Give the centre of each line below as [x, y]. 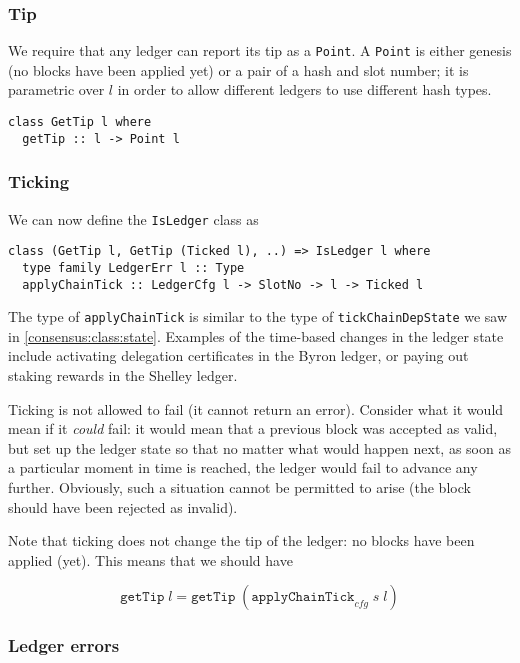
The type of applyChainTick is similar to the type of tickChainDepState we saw [258, 316]
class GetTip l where [80, 122]
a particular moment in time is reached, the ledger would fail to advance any [243, 467]
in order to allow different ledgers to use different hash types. [304, 89]
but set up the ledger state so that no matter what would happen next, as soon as [259, 447]
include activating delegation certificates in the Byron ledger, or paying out [238, 355]
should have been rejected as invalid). [123, 506]
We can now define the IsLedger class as [133, 218]
